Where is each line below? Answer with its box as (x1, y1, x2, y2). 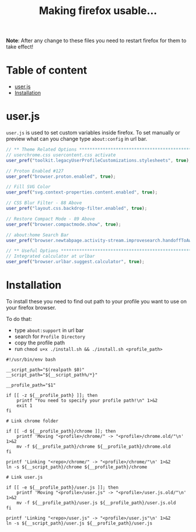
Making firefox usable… (38, 4, 157, 18)
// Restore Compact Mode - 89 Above (6, 216, 95, 222)
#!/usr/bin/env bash (6, 357, 57, 362)
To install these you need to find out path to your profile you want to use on (6, 298, 187, 305)
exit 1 (16, 403, 33, 409)
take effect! (6, 43, 34, 50)
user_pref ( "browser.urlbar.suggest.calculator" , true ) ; (6, 259, 145, 265)
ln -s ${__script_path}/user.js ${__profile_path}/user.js (6, 520, 153, 526)
